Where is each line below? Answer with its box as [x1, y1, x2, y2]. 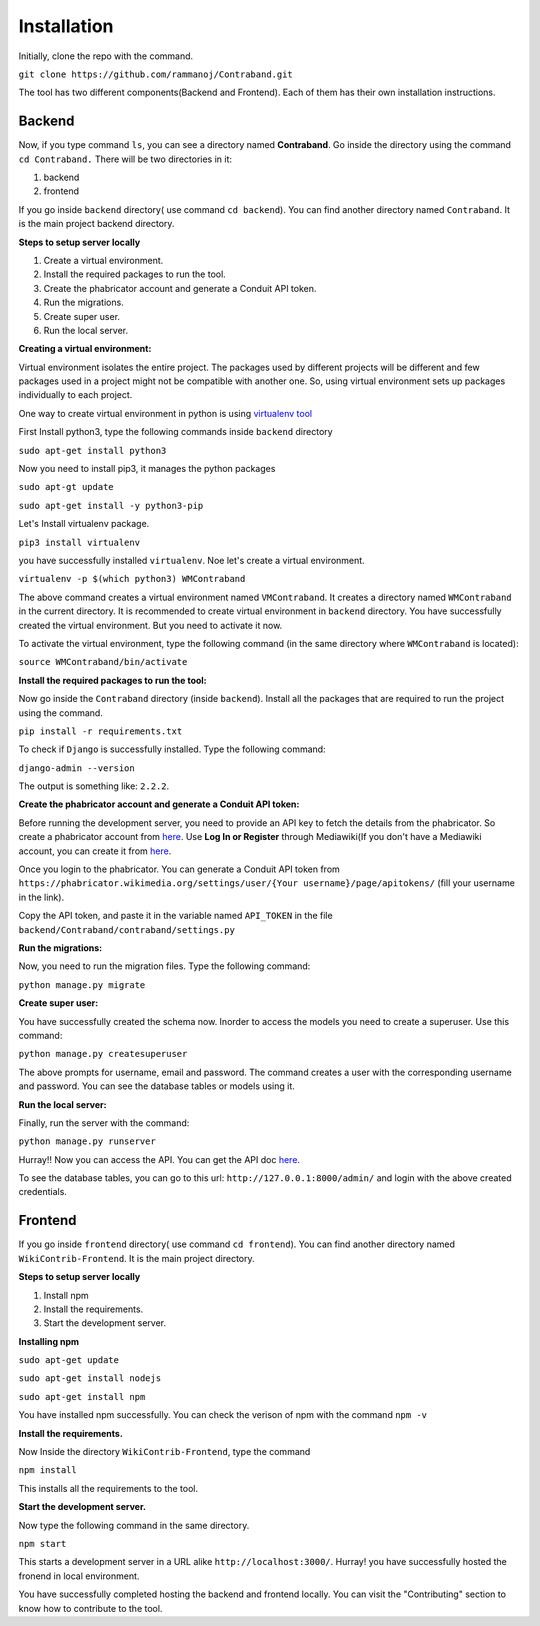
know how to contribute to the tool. [18, 1602, 163, 1614]
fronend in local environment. [18, 1570, 140, 1582]
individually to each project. [18, 389, 133, 401]
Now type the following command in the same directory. [18, 1519, 250, 1531]
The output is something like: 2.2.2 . [18, 780, 170, 792]
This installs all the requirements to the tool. [18, 1482, 199, 1494]
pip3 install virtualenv [18, 536, 140, 548]
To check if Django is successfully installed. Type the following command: [18, 743, 326, 755]
